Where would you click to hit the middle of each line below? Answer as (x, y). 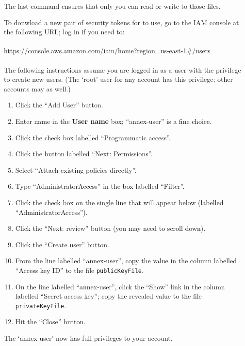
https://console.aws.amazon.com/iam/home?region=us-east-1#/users (107, 51)
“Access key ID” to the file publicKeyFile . (79, 270)
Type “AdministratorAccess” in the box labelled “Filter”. (100, 186)
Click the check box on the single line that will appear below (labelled (119, 202)
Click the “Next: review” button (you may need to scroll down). (110, 228)
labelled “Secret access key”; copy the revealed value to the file (108, 296)
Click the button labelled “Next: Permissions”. (84, 154)
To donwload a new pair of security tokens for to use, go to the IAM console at (122, 22)
